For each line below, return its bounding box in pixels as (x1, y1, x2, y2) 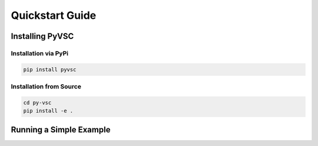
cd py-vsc (23, 99, 52, 106)
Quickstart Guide (11, 9, 97, 22)
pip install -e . (23, 108, 74, 114)
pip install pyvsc (23, 66, 77, 73)
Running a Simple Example (11, 124, 111, 135)
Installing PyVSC (11, 31, 74, 41)
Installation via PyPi (11, 49, 69, 57)
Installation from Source (11, 82, 82, 91)
